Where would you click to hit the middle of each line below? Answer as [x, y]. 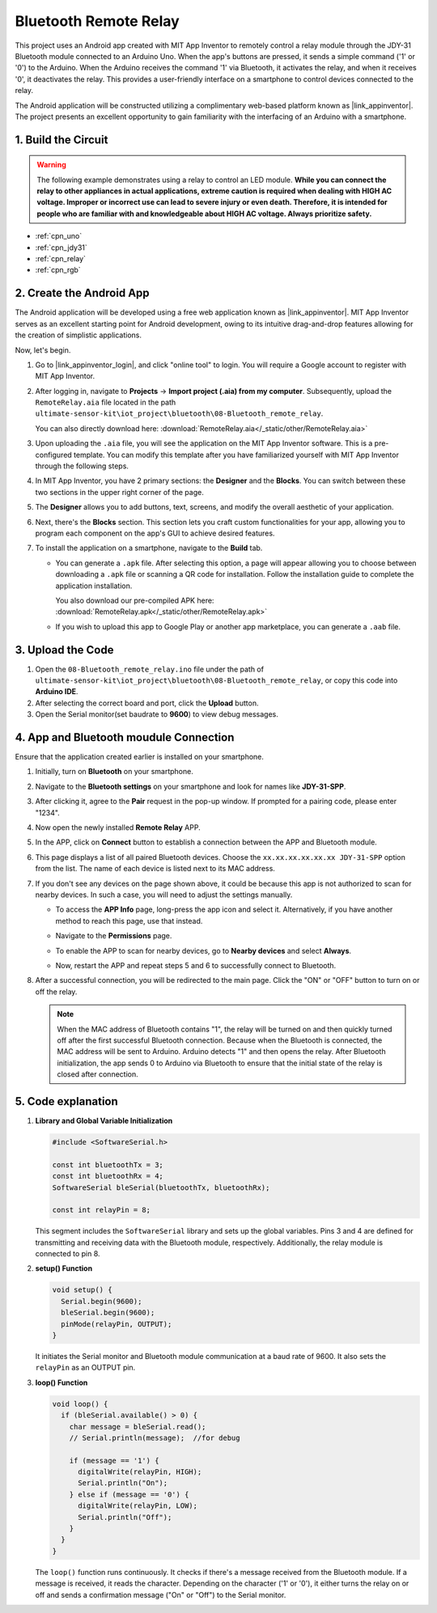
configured [53, 455]
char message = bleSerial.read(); [138, 1427]
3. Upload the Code [64, 650]
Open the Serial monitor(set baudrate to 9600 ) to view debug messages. [157, 714]
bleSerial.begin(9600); [108, 1313]
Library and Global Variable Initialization [104, 1120]
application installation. [94, 586]
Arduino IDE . [57, 692]
